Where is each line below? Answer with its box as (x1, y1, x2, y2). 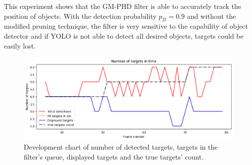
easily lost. (4, 40, 36, 51)
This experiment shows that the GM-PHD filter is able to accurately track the (4, 1, 242, 11)
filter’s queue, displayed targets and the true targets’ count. (24, 151, 204, 162)
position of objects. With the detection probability (4, 10, 157, 21)
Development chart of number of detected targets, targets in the (24, 142, 218, 152)
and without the (187, 10, 236, 21)
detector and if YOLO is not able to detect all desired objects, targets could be (4, 30, 244, 41)
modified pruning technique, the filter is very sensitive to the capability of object (4, 21, 248, 31)
